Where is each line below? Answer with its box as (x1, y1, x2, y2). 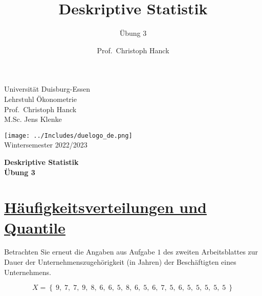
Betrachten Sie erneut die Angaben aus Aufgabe (4, 246, 155, 257)
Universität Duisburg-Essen (4, 83, 91, 94)
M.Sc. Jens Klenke (4, 114, 62, 124)
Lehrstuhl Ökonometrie (4, 93, 77, 104)
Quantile (4, 217, 65, 238)
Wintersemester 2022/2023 (4, 139, 88, 150)
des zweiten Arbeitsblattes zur (163, 246, 258, 257)
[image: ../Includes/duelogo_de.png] (4, 132, 133, 139)
